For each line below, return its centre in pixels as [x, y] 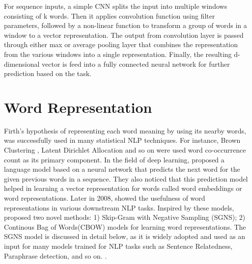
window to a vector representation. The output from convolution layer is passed [124, 35]
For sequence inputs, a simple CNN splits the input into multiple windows [116, 6]
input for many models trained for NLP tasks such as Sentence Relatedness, [118, 246]
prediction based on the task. [48, 73]
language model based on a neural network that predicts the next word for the [122, 169]
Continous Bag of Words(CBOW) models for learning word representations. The [125, 226]
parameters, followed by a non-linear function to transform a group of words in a [126, 25]
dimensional [22, 64]
